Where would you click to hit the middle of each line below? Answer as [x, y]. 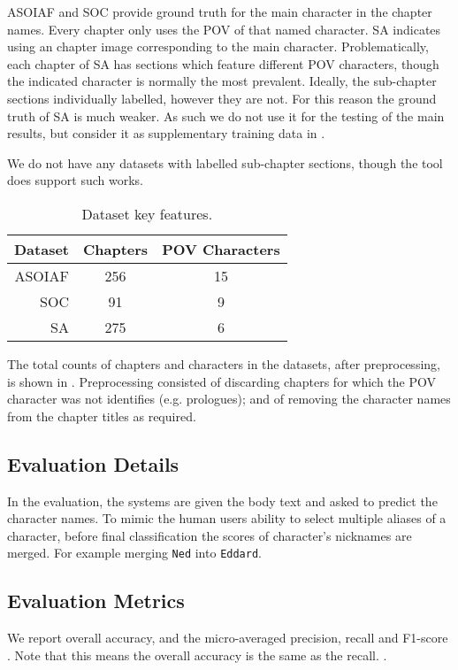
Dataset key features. [147, 213]
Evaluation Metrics [96, 601]
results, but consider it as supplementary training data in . [166, 133]
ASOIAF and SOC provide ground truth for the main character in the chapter [220, 12]
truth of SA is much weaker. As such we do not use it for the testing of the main [226, 116]
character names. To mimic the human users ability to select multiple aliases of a [227, 518]
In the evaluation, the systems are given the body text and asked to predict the [222, 501]
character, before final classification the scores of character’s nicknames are [210, 535]
